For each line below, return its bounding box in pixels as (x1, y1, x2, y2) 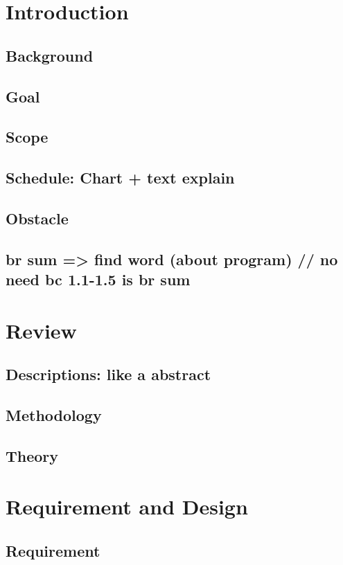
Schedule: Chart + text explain (6, 167, 235, 188)
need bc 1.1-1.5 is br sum (6, 269, 191, 290)
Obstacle (6, 207, 69, 228)
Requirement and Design (6, 492, 248, 521)
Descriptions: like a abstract (6, 364, 211, 385)
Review (6, 316, 77, 344)
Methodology (6, 404, 102, 425)
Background (6, 44, 94, 66)
